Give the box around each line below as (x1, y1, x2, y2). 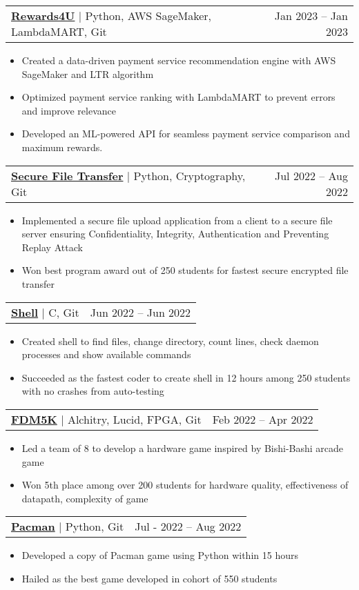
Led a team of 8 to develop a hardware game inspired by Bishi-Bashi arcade (21, 440, 344, 455)
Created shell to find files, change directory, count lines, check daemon (21, 333, 319, 348)
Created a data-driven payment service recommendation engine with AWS (21, 53, 336, 67)
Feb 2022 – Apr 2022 (212, 411, 313, 427)
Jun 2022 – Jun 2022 (90, 304, 191, 320)
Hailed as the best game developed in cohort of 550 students (21, 571, 278, 585)
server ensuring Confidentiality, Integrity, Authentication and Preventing (21, 226, 329, 241)
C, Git (48, 304, 79, 320)
